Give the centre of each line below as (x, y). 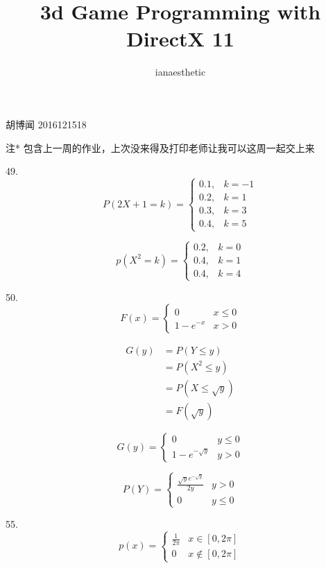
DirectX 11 (180, 38)
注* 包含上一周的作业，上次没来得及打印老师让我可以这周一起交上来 (160, 147)
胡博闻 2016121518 (46, 124)
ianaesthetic (180, 72)
